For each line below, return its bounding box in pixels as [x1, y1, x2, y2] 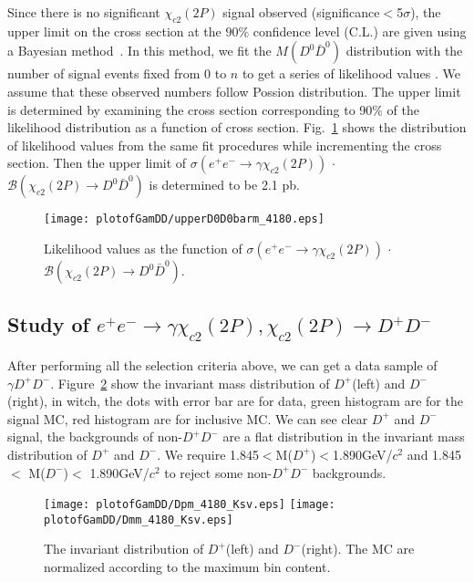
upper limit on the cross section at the [7, 21, 222, 40]
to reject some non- [164, 462, 273, 482]
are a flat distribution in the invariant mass [222, 427, 465, 446]
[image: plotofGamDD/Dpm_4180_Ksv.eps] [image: [44, 498, 335, 512]
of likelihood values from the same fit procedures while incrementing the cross [7, 135, 442, 154]
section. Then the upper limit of [7, 153, 187, 172]
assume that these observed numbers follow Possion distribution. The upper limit [7, 81, 461, 100]
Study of [7, 310, 89, 338]
